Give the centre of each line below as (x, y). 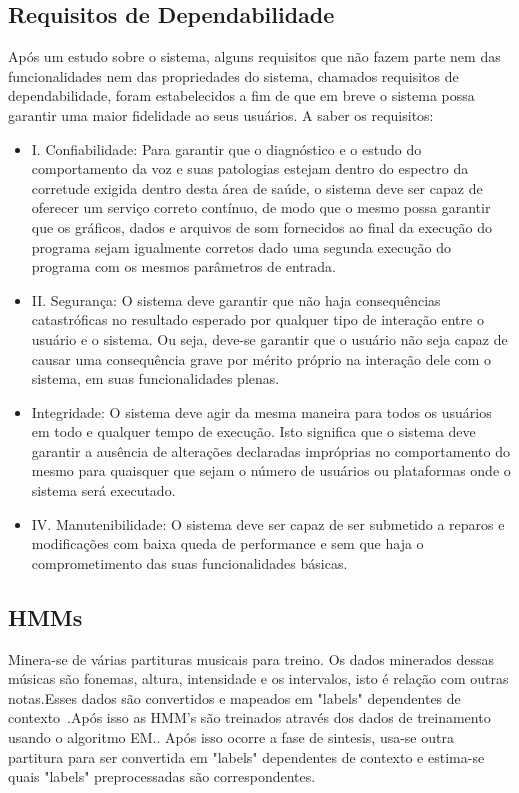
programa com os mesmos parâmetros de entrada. (183, 266)
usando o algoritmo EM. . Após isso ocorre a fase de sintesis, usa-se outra (231, 737)
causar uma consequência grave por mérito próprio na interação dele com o (261, 358)
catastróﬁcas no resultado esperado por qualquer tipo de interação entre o (257, 319)
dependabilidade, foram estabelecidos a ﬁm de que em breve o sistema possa (241, 95)
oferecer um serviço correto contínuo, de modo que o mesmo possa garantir (261, 207)
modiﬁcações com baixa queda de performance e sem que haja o (227, 543)
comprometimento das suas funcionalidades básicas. (189, 562)
